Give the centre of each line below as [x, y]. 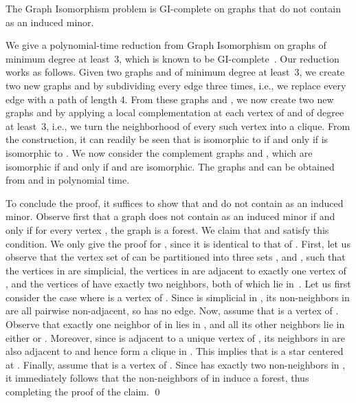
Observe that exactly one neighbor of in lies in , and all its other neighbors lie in [175, 324]
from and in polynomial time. [68, 180]
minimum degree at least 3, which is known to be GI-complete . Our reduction [173, 58]
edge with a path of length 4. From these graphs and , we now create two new [170, 99]
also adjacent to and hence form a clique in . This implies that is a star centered [175, 351]
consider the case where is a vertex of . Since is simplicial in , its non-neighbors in [178, 297]
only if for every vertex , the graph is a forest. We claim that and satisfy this [167, 229]
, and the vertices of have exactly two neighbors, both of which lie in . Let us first [178, 284]
